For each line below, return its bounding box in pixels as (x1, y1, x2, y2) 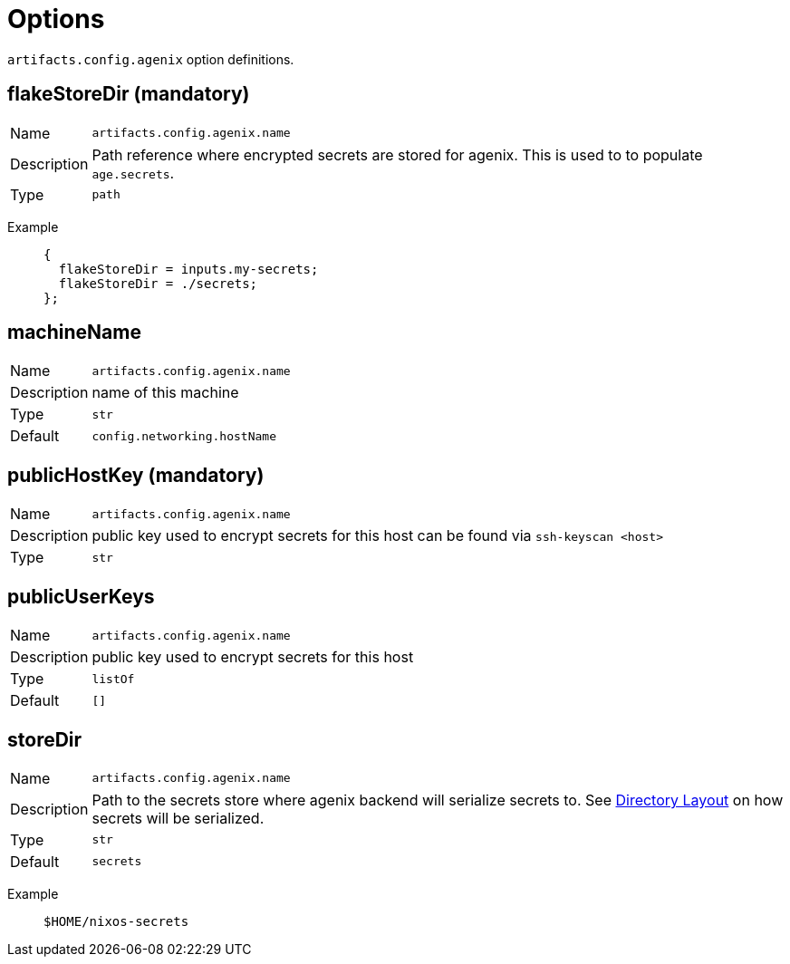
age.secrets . (92, 163, 175, 182)
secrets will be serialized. (92, 808, 265, 827)
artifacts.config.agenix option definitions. (7, 51, 294, 67)
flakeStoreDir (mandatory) (7, 82, 250, 106)
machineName (7, 321, 141, 344)
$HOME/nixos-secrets (43, 913, 189, 929)
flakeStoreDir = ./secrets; (58, 275, 258, 291)
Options (7, 4, 105, 34)
